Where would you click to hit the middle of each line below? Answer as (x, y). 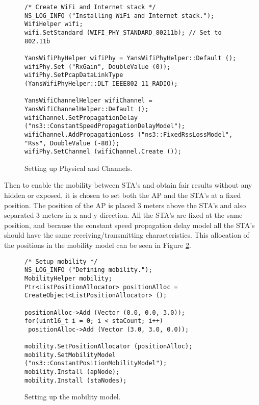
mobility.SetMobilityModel (70, 355)
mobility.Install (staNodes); (76, 380)
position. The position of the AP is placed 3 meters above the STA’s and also (125, 205)
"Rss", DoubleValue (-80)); (72, 143)
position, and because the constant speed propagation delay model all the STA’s (129, 225)
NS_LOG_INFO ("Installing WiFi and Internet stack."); (120, 16)
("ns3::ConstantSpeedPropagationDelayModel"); (105, 126)
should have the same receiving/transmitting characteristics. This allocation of (127, 235)
